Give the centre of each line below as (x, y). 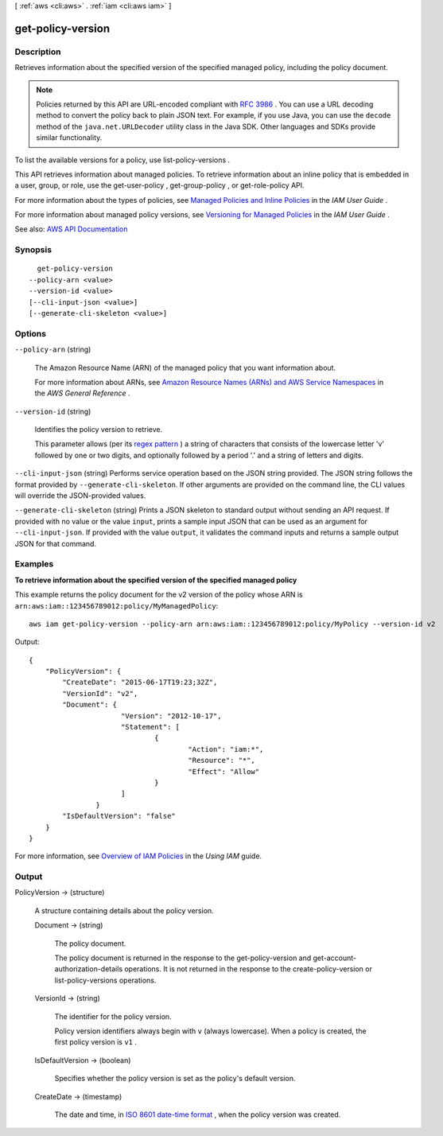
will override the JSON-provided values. (80, 496)
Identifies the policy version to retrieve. (99, 430)
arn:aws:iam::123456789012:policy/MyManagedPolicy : (117, 605)
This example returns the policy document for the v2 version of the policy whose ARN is (159, 595)
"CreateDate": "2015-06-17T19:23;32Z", (140, 683)
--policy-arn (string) (53, 349)
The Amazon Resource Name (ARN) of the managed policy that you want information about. (185, 368)
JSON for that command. (56, 543)
